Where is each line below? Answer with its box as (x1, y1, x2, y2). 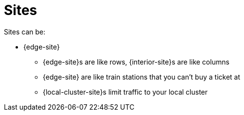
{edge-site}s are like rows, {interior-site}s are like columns (43, 57, 229, 66)
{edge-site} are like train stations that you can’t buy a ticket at (43, 72, 241, 81)
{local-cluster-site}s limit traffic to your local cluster (43, 87, 208, 96)
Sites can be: (4, 27, 46, 36)
